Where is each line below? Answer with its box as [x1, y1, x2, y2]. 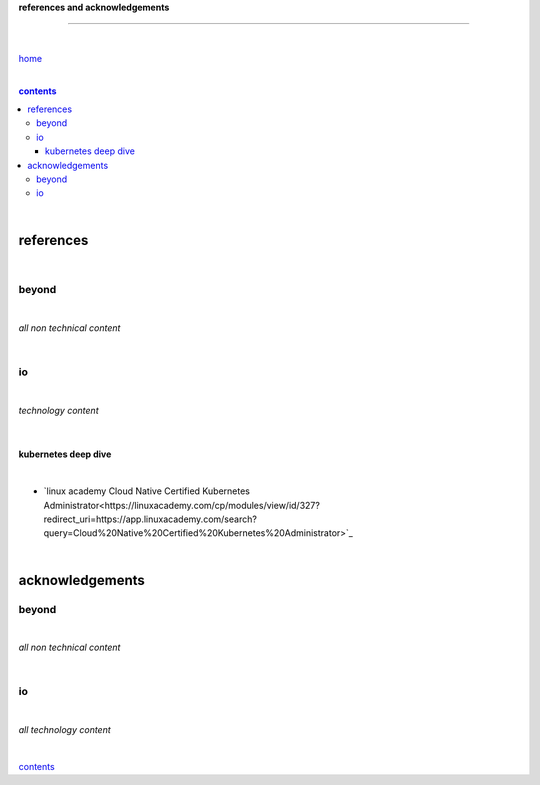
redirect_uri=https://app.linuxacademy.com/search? [43, 513, 257, 525]
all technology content [18, 724, 112, 736]
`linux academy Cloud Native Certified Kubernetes [43, 485, 250, 497]
